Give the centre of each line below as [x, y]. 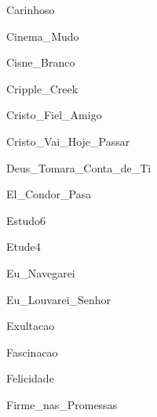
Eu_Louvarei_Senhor [59, 299]
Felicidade [30, 378]
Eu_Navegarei [41, 272]
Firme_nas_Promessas [62, 404]
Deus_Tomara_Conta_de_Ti [79, 167]
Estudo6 [26, 220]
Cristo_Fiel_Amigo [54, 115]
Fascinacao [32, 352]
